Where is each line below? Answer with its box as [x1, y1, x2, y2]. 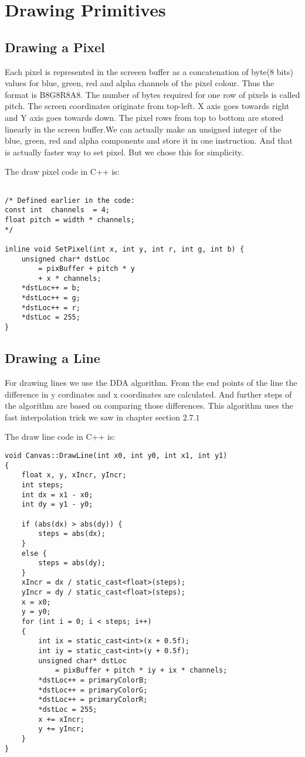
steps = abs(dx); [38, 529, 106, 538]
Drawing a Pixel [5, 38, 105, 56]
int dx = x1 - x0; [21, 490, 93, 499]
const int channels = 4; [5, 206, 110, 215]
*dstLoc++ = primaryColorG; [38, 685, 148, 694]
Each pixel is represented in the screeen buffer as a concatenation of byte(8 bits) [5, 65, 293, 77]
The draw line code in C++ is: [5, 430, 116, 443]
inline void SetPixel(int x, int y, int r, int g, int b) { [5, 245, 245, 253]
